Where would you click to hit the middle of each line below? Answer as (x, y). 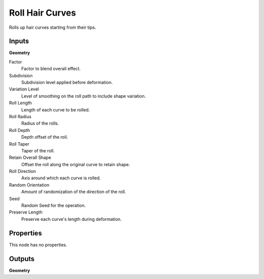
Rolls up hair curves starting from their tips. (53, 27)
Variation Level (24, 89)
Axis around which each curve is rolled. (61, 178)
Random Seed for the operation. (54, 206)
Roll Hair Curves (43, 13)
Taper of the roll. (38, 150)
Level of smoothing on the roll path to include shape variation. (84, 96)
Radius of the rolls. (40, 123)
